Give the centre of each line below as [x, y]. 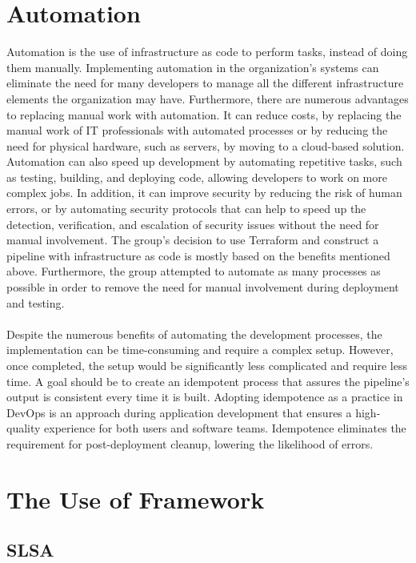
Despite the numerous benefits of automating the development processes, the [194, 334]
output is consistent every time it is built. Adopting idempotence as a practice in [205, 397]
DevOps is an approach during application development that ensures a [179, 412]
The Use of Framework [136, 499]
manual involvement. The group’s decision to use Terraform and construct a [193, 240]
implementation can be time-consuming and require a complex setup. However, [200, 350]
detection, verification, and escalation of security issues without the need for [193, 224]
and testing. [36, 302]
